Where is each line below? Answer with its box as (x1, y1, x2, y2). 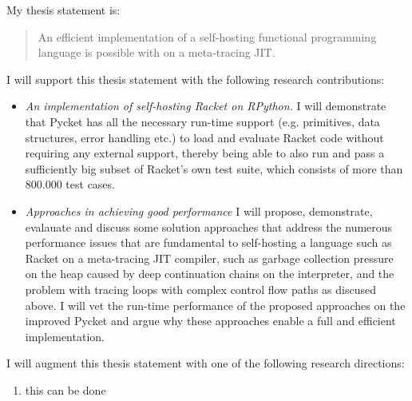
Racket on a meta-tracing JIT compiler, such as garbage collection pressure (25, 249, 394, 266)
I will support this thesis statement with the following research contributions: (6, 70, 385, 87)
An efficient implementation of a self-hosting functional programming (38, 28, 377, 45)
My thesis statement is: (6, 2, 121, 18)
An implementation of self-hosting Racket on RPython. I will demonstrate (25, 97, 386, 114)
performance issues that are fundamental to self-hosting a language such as (25, 234, 392, 251)
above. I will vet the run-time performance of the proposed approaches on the (25, 296, 406, 313)
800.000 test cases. (25, 176, 115, 193)
